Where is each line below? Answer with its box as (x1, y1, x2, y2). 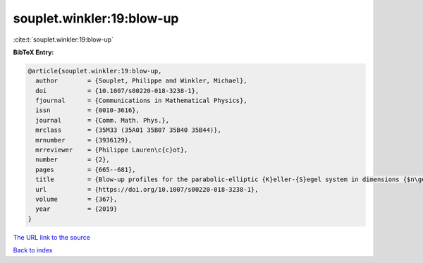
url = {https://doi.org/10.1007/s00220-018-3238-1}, (35, 185, 259, 193)
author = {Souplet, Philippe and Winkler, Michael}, (35, 77, 247, 85)
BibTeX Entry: (13, 48, 54, 56)
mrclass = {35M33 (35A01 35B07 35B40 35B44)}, (35, 126, 221, 134)
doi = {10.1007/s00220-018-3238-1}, (35, 87, 200, 94)
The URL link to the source (13, 233, 91, 241)
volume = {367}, (35, 195, 118, 203)
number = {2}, (35, 156, 111, 164)
